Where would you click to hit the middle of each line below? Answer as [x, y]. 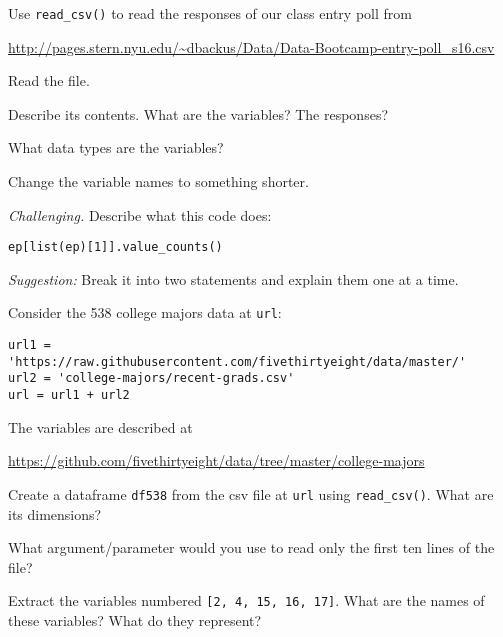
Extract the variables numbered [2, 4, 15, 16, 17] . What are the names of [246, 600]
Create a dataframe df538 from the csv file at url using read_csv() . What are [251, 493]
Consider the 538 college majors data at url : [145, 312]
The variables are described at [100, 426]
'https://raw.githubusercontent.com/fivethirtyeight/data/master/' [237, 361]
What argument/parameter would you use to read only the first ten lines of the [251, 547]
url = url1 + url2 [69, 395]
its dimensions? [55, 513]
